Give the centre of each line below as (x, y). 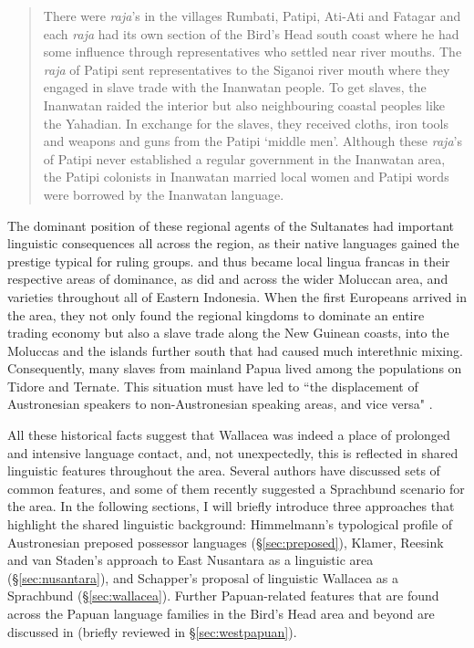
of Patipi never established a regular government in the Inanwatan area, (244, 158)
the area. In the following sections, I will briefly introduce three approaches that (231, 506)
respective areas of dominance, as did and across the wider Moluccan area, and (228, 279)
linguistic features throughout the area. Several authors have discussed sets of (224, 470)
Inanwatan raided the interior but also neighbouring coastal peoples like (244, 105)
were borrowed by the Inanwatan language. (164, 194)
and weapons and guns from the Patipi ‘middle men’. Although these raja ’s (252, 141)
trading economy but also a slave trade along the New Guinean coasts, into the (228, 333)
